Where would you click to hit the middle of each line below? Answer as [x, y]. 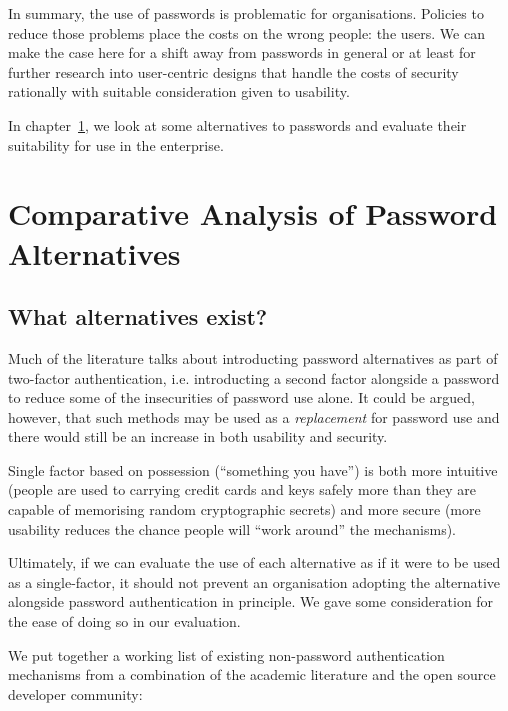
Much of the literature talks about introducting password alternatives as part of [253, 357]
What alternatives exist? [138, 316]
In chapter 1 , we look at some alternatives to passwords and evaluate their [237, 124]
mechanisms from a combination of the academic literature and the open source [252, 674]
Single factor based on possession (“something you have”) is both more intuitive [253, 469]
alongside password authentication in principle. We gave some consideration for [251, 601]
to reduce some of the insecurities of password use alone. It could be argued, [241, 397]
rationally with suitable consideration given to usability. [179, 91]
